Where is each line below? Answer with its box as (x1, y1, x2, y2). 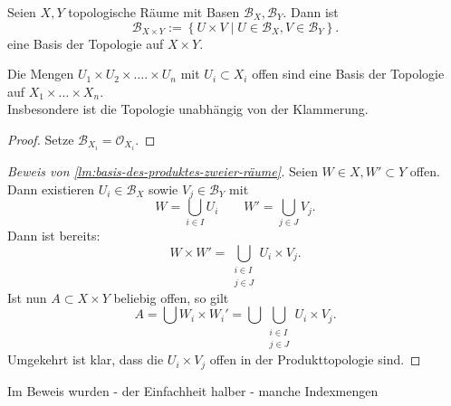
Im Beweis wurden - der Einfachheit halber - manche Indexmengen (7, 381, 379, 400)
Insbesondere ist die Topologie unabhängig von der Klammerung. (7, 99, 369, 118)
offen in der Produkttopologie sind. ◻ (209, 350, 421, 369)
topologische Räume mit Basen (68, 3, 240, 21)
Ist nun (7, 288, 47, 307)
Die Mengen (7, 64, 74, 83)
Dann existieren (7, 179, 94, 198)
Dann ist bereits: (7, 226, 101, 245)
